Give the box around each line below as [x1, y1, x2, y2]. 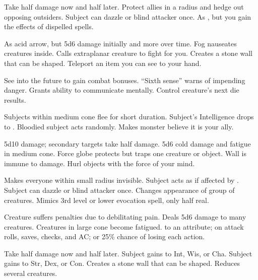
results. [4, 94, 26, 105]
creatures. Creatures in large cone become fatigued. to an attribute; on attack [4, 221, 244, 232]
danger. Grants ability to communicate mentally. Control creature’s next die [4, 85, 239, 95]
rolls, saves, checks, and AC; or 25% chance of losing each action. [4, 231, 205, 242]
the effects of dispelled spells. [4, 21, 94, 32]
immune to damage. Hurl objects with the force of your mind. [4, 158, 195, 168]
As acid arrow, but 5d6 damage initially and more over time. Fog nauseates [4, 38, 237, 48]
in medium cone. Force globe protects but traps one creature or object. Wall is [4, 148, 246, 159]
